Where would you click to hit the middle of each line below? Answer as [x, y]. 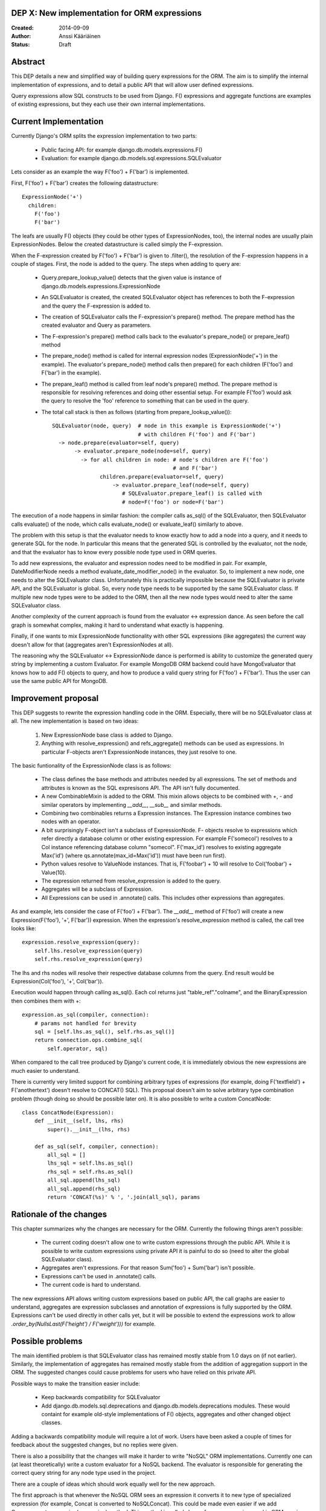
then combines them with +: [46, 1001]
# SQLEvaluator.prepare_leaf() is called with [192, 493]
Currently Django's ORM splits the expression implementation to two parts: [104, 136]
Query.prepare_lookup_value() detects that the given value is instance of [131, 277]
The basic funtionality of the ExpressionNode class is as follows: [91, 766]
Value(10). [54, 872]
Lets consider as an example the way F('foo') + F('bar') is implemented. [100, 172]
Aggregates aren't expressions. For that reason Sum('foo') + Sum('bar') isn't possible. [148, 1268]
